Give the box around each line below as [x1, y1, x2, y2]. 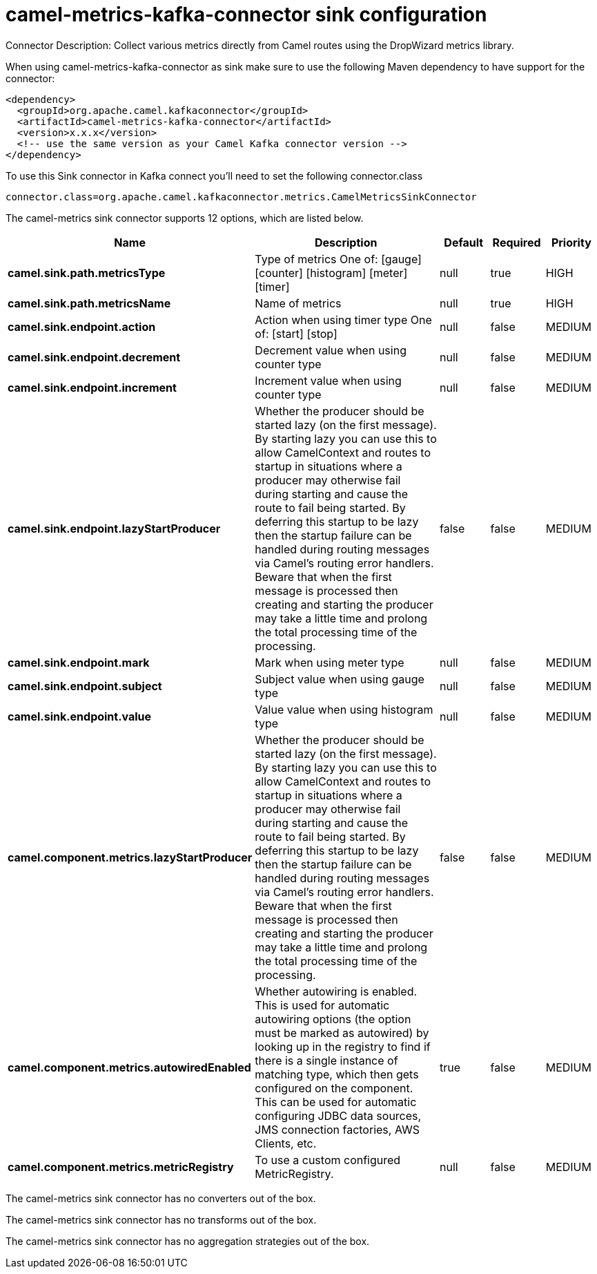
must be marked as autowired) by [255, 1025, 429, 1040]
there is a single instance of [255, 1053, 398, 1067]
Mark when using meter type [255, 655, 404, 669]
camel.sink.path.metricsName [8, 296, 171, 310]
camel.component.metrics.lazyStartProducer [8, 850, 253, 864]
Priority [551, 235, 591, 249]
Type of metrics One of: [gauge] [255, 251, 422, 266]
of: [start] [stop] [255, 326, 337, 341]
